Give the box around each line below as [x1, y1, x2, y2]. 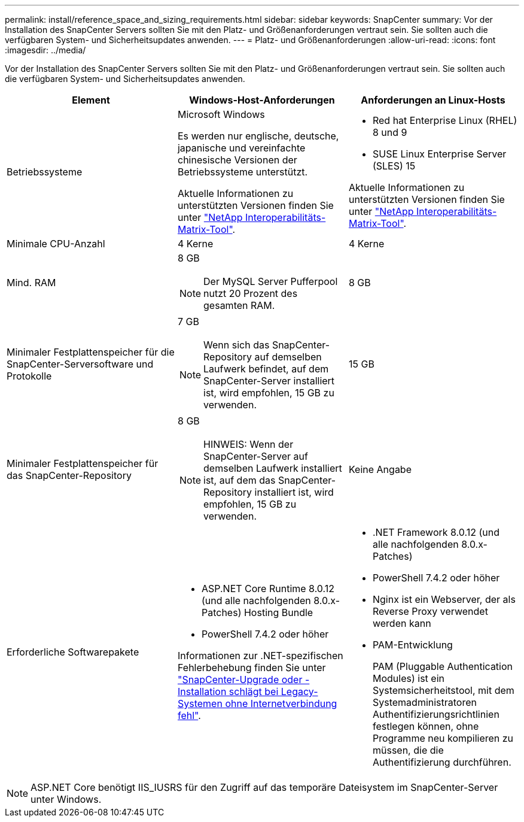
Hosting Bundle [243, 606, 313, 618]
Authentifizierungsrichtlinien [372, 708, 499, 720]
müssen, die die [372, 744, 444, 756]
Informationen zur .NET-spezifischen [177, 650, 343, 662]
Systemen [177, 697, 223, 709]
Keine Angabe [348, 463, 412, 475]
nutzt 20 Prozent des [203, 287, 298, 299]
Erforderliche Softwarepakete [7, 646, 139, 658]
